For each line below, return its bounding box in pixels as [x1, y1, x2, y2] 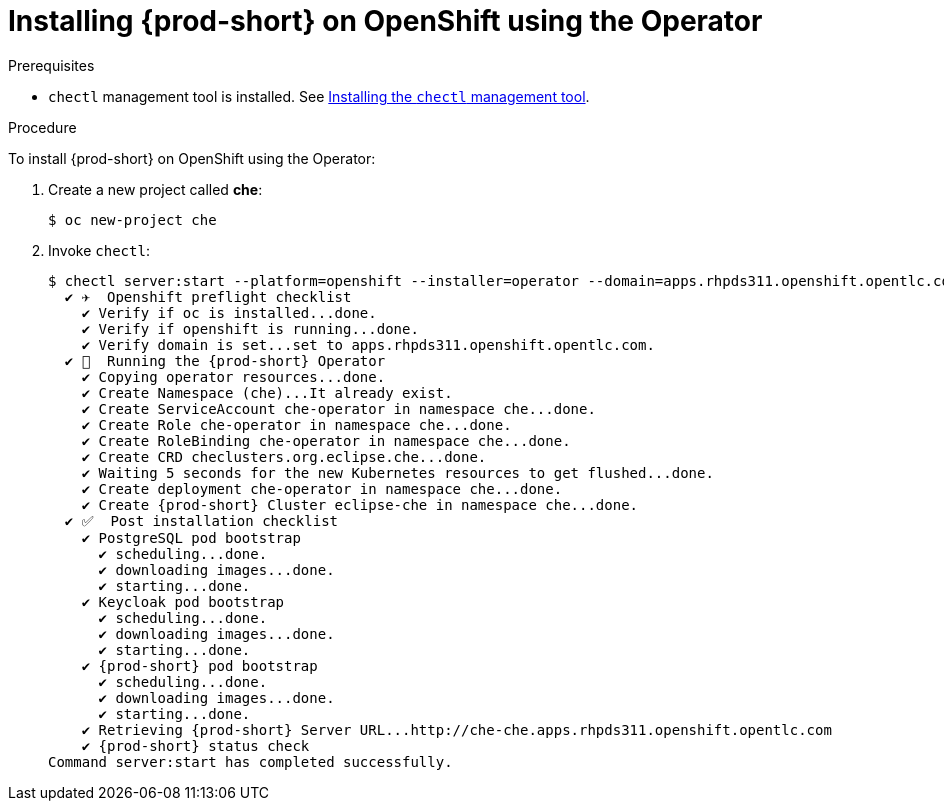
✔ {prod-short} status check [81, 737, 310, 754]
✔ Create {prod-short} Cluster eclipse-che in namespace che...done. [81, 496, 639, 513]
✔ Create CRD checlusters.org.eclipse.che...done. [81, 448, 487, 465]
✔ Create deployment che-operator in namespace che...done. [81, 480, 563, 497]
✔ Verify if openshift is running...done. [81, 320, 419, 337]
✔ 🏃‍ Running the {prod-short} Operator [64, 352, 386, 369]
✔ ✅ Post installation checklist [64, 512, 338, 529]
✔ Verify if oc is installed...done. [81, 304, 377, 321]
